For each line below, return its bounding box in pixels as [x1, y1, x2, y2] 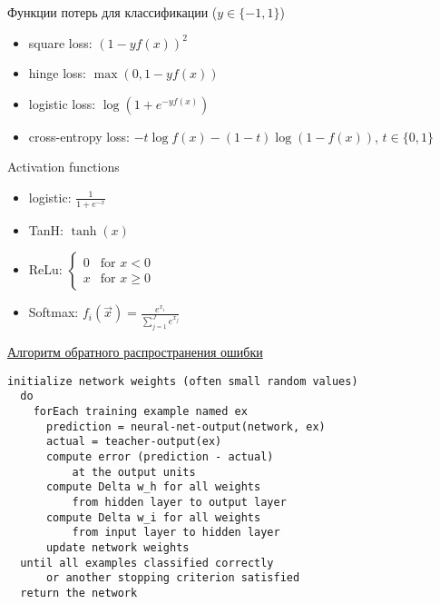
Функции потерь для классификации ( [7, 3, 218, 21]
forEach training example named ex [33, 405, 248, 419]
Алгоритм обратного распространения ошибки [7, 342, 263, 361]
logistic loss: [28, 94, 96, 113]
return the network [20, 587, 138, 599]
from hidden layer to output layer [72, 496, 287, 510]
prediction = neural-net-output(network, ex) [45, 420, 326, 433]
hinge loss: [28, 64, 86, 83]
